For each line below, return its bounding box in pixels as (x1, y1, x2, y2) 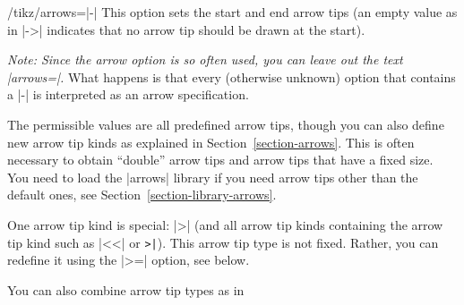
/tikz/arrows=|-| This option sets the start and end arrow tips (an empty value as (7, 3, 458, 21)
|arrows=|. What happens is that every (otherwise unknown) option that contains (7, 67, 456, 86)
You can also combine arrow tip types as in (7, 280, 245, 299)
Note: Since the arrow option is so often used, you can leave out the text (7, 50, 403, 69)
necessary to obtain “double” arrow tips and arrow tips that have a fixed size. (7, 150, 434, 169)
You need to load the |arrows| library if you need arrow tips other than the (7, 167, 418, 186)
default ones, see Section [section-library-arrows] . (7, 185, 277, 204)
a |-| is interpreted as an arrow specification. (7, 85, 249, 104)
